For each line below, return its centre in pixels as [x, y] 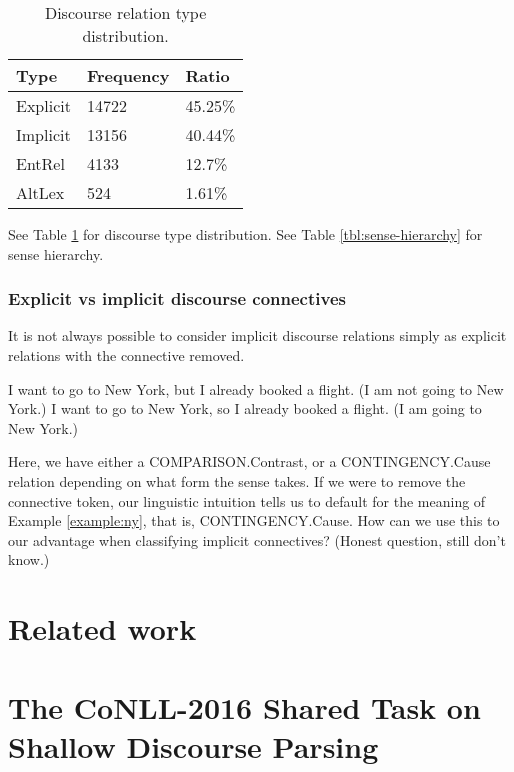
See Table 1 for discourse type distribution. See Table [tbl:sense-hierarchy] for [245, 234]
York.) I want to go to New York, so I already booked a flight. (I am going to [245, 408]
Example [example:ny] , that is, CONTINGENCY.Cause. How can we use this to [254, 520]
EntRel [40, 163]
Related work [102, 628]
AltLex [40, 192]
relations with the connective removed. [126, 355]
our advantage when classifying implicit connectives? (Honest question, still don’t [257, 539]
